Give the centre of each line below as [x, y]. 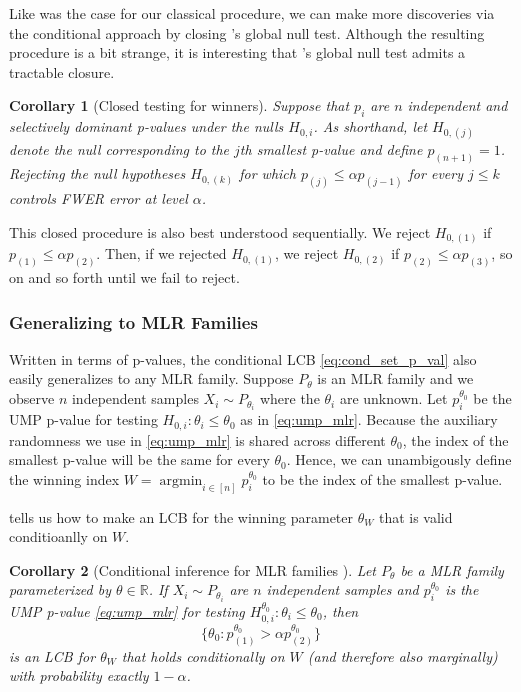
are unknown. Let [393, 398]
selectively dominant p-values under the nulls [146, 126]
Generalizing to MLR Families [133, 321]
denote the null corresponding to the [119, 149]
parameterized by [60, 589]
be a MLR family [452, 569]
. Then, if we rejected [161, 253]
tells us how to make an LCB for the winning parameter [181, 516]
